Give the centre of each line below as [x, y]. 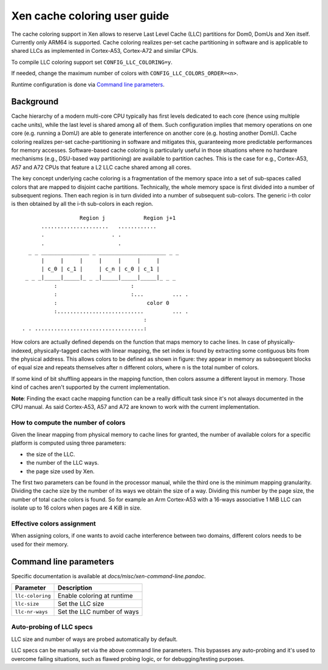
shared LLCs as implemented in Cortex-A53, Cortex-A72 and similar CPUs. [104, 51]
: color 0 [111, 303]
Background [35, 102]
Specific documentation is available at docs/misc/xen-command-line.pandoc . [108, 576]
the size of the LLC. [51, 454]
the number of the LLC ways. [63, 463]
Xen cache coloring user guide [90, 16]
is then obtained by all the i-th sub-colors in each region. [82, 204]
